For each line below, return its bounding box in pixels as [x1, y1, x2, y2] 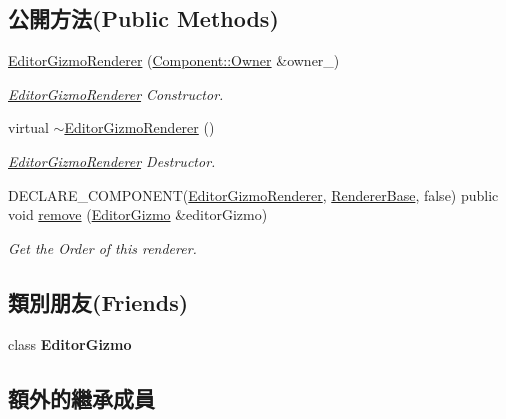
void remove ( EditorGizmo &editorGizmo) [8, 204, 268, 225]
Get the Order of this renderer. [8, 237, 197, 258]
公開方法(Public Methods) [8, 3, 279, 34]
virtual [8, 117, 49, 138]
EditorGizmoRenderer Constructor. [8, 83, 224, 104]
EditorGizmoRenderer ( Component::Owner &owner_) [8, 50, 340, 71]
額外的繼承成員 [8, 382, 155, 413]
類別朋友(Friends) [8, 286, 189, 317]
